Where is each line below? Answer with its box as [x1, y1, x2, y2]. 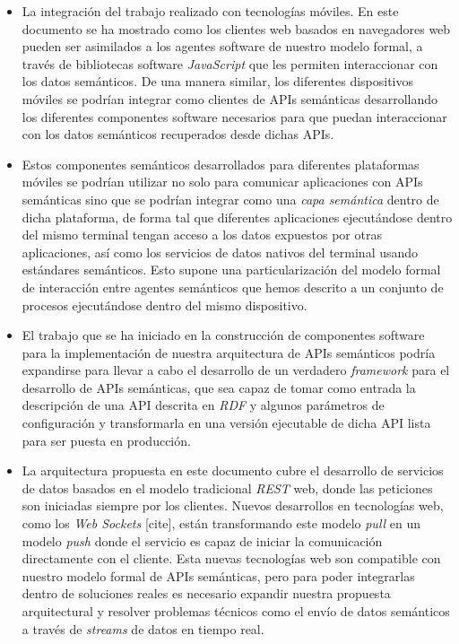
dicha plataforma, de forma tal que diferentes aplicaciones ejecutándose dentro [22, 207, 453, 226]
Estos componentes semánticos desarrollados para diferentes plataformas [22, 154, 420, 173]
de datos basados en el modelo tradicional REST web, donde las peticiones [22, 478, 433, 497]
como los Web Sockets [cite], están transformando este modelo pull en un [22, 514, 421, 533]
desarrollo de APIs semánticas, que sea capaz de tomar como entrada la [22, 378, 416, 396]
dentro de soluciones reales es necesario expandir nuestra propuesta [22, 584, 391, 603]
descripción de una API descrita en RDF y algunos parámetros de [22, 396, 385, 414]
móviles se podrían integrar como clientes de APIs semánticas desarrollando [22, 89, 438, 108]
